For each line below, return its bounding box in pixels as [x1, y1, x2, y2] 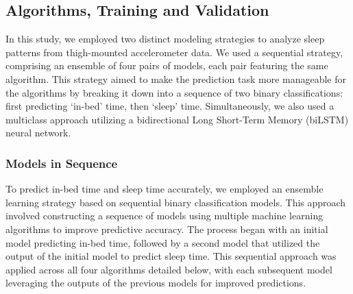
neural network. [5, 125, 71, 140]
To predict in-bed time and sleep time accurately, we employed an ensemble [5, 182, 324, 196]
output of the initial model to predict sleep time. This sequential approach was [5, 249, 337, 263]
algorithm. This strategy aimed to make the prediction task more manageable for [5, 71, 347, 86]
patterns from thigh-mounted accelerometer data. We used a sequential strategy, [5, 45, 343, 59]
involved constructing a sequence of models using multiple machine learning [5, 208, 324, 223]
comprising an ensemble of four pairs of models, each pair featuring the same [5, 58, 328, 73]
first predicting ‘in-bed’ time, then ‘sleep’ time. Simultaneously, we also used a [5, 99, 334, 113]
